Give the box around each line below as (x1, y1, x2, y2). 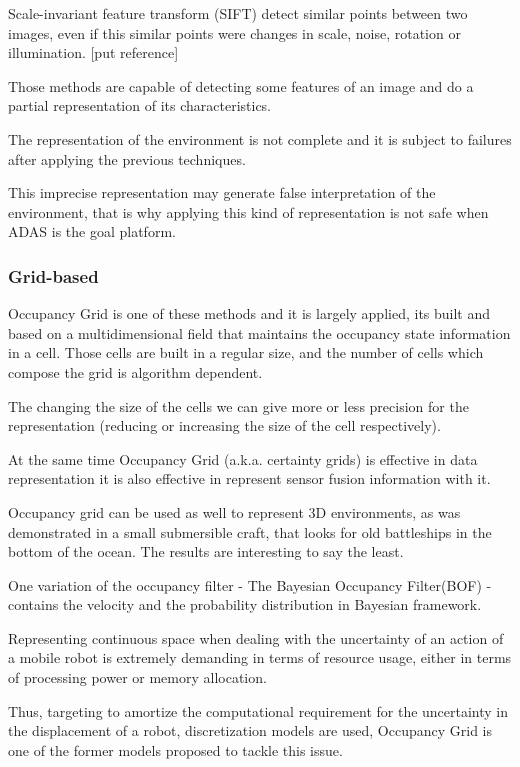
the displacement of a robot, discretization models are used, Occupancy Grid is (8, 720, 493, 741)
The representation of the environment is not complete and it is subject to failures (8, 128, 512, 149)
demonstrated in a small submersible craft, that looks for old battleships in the (8, 521, 492, 542)
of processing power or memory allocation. (8, 667, 267, 688)
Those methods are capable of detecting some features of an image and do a (8, 75, 474, 96)
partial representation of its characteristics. (8, 95, 272, 116)
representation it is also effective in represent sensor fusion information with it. (8, 468, 491, 489)
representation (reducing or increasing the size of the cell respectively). (8, 415, 441, 436)
